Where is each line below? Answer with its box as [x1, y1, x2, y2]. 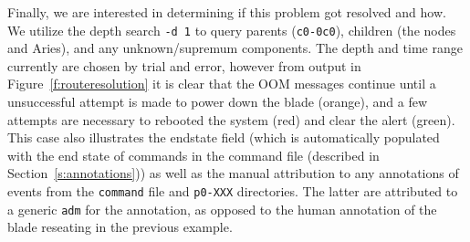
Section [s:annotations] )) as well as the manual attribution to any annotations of [7, 163, 459, 183]
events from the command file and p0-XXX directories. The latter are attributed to [7, 182, 458, 200]
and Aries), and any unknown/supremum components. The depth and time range [7, 38, 463, 58]
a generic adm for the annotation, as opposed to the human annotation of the [7, 199, 437, 218]
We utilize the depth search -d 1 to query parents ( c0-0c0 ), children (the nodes [7, 20, 456, 39]
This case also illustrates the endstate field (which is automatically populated [7, 128, 440, 147]
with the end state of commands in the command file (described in [7, 145, 380, 164]
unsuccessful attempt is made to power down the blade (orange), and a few [7, 92, 428, 111]
